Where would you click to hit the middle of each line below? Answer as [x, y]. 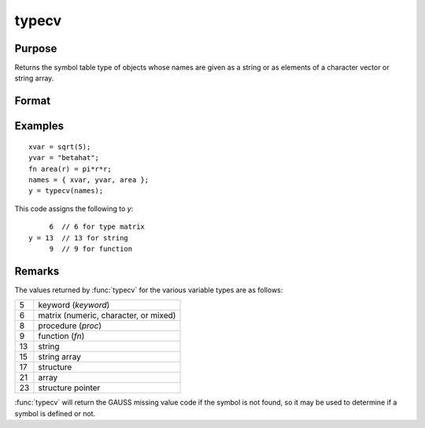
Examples [39, 126]
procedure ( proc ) [70, 326]
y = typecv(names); [66, 191]
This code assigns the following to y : [74, 208]
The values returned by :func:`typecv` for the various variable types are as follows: [149, 290]
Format [33, 101]
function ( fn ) [61, 337]
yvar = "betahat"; [64, 158]
